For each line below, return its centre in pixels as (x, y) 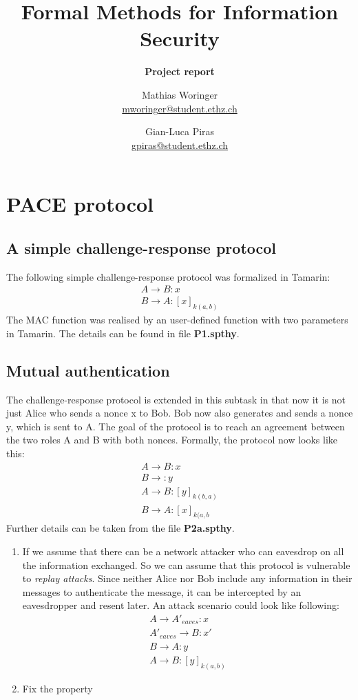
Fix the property (57, 688)
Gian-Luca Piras (180, 131)
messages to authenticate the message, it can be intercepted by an (162, 591)
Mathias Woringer (180, 94)
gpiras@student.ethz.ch (180, 144)
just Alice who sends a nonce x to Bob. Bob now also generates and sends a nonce (180, 413)
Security (180, 38)
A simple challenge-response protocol (141, 247)
